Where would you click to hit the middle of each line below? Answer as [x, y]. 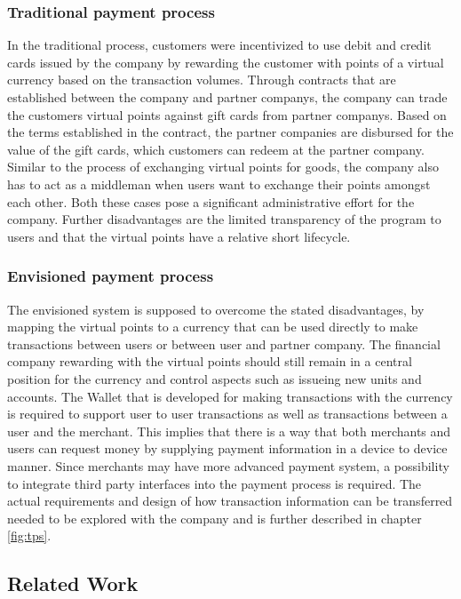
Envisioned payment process [111, 276]
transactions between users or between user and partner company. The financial [224, 343]
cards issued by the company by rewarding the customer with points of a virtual [226, 62]
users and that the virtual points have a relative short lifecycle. [179, 236]
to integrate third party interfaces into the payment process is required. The [215, 483]
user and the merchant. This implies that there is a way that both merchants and [229, 431]
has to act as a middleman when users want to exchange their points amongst [219, 184]
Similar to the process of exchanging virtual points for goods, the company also [223, 167]
